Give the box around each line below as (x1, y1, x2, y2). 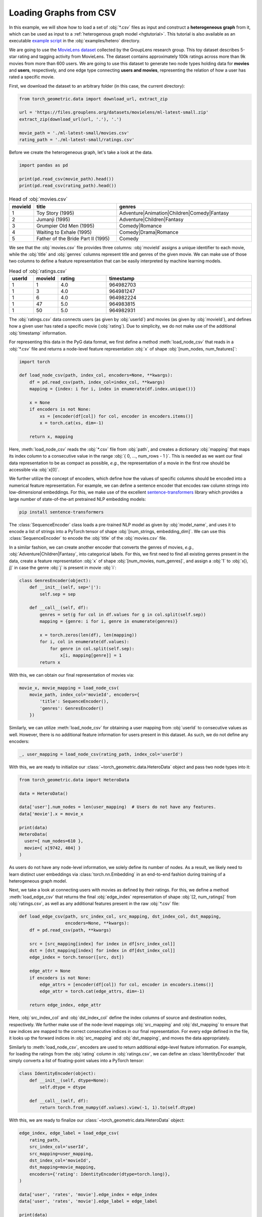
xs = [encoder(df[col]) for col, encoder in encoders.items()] (39, 413, 194, 419)
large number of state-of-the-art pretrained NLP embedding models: (9, 496, 146, 502)
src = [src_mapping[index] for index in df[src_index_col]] (29, 941, 176, 946)
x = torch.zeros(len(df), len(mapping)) (39, 632, 137, 638)
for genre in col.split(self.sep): (49, 645, 134, 651)
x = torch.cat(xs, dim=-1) (39, 420, 104, 426)
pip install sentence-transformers (19, 509, 104, 515)
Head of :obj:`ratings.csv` (9, 268, 67, 275)
